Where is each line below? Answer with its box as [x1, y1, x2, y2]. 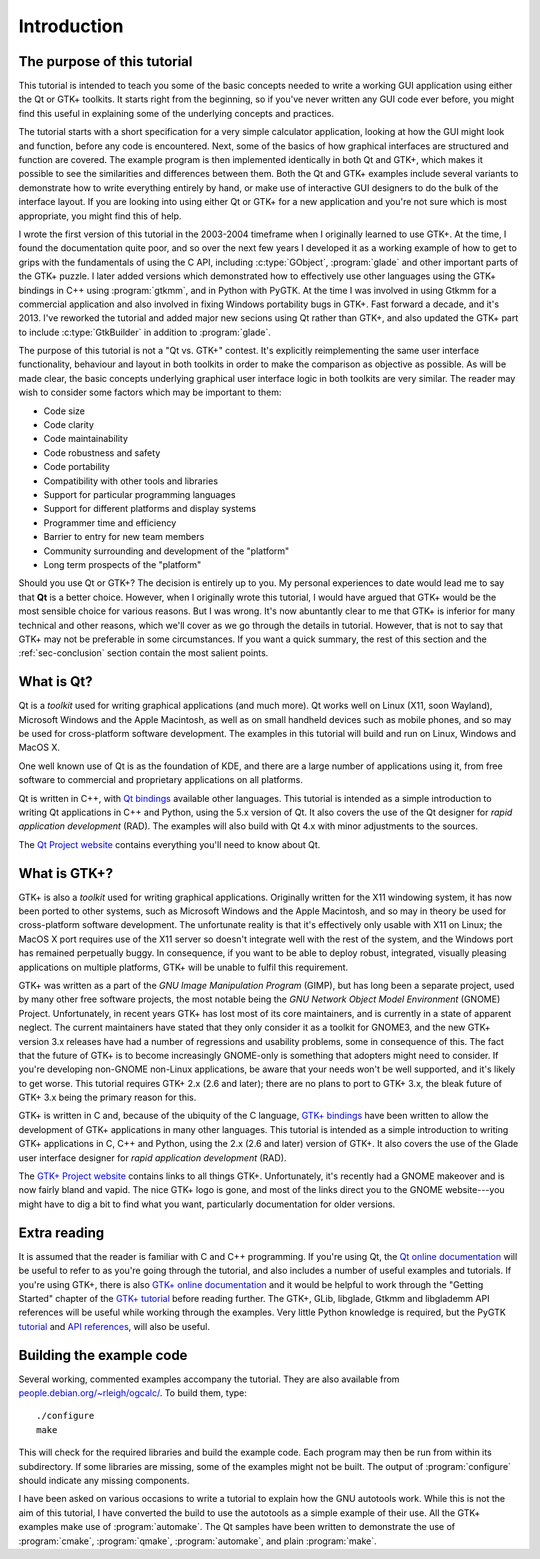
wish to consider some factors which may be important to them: [18, 386, 282, 399]
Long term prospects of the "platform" [43, 558, 202, 570]
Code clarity [43, 419, 95, 431]
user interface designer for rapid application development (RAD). [18, 1151, 287, 1164]
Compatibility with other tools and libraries [43, 475, 219, 487]
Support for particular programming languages [43, 489, 236, 500]
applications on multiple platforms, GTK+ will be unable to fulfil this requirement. [18, 961, 349, 973]
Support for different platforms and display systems [43, 503, 257, 515]
